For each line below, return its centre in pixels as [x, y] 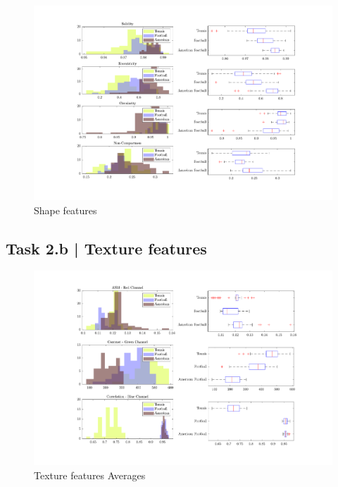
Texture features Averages [90, 475]
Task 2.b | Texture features [106, 248]
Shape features [65, 210]
